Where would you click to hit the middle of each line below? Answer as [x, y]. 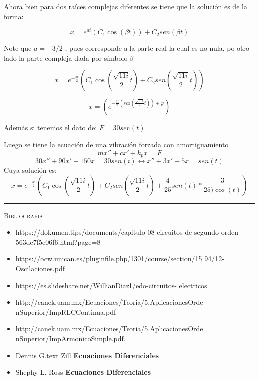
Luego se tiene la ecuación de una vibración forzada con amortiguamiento [116, 144]
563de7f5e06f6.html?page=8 [58, 242]
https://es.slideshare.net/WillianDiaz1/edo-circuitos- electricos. [112, 285]
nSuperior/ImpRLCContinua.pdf [66, 311]
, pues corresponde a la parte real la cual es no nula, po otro [157, 48]
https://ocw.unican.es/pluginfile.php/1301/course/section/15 [109, 259]
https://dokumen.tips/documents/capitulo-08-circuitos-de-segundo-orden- [128, 232]
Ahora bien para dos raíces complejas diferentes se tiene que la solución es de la [126, 6]
